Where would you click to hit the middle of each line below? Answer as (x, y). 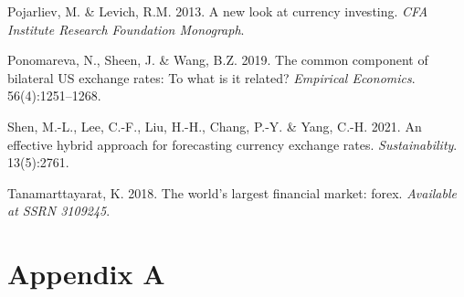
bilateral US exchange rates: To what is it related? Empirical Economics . (211, 77)
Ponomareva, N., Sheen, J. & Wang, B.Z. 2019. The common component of (218, 60)
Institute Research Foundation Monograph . (126, 29)
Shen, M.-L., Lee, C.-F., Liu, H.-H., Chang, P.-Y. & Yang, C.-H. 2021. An (215, 126)
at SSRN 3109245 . (59, 211)
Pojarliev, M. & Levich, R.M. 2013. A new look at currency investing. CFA (218, 11)
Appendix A (86, 274)
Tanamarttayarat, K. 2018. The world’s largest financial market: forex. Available (232, 192)
